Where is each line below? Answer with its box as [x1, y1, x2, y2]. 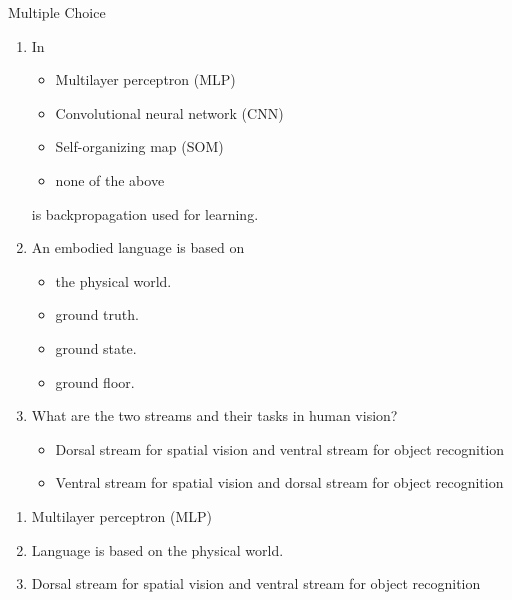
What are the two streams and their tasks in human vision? [31, 405, 398, 426]
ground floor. [55, 371, 135, 392]
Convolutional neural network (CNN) [55, 102, 284, 123]
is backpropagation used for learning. [31, 203, 259, 224]
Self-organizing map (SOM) [55, 136, 224, 157]
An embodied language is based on [31, 237, 245, 258]
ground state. [55, 337, 137, 358]
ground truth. [55, 304, 139, 325]
